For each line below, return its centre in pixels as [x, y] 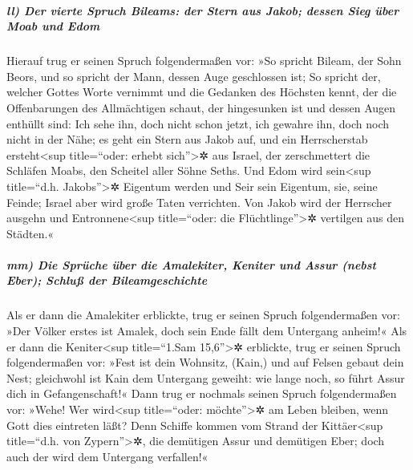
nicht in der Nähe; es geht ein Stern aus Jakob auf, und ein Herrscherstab [187, 139]
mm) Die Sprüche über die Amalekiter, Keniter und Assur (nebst [192, 264]
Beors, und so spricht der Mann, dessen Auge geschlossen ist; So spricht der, [194, 76]
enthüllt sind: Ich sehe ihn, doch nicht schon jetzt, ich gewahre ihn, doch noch [198, 123]
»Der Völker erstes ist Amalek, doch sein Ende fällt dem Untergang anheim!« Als [207, 331]
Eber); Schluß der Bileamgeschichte [107, 280]
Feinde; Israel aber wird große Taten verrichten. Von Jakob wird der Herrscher [199, 202]
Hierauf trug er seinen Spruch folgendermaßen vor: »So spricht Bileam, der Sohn [204, 61]
